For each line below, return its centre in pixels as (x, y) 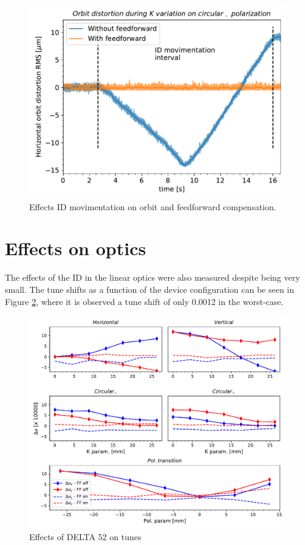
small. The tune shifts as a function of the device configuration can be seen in (150, 289)
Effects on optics (76, 248)
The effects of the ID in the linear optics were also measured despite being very (152, 277)
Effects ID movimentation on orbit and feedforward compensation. (153, 206)
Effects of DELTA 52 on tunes (85, 536)
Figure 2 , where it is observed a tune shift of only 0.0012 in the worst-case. (144, 301)
